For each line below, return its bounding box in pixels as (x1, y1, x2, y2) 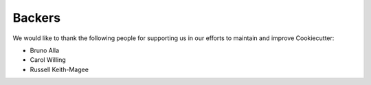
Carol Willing (30, 56, 67, 64)
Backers (12, 10, 61, 25)
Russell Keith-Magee (30, 65, 89, 73)
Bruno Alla (30, 46, 60, 54)
